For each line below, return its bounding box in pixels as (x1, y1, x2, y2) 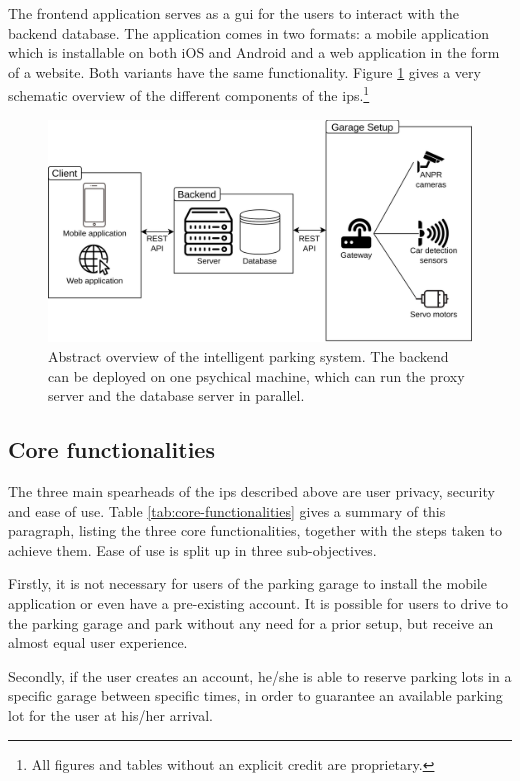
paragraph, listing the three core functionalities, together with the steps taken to (8, 520, 503, 541)
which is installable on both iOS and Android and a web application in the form (8, 42, 500, 63)
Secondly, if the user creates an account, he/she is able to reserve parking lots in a (8, 665, 512, 686)
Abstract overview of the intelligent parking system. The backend (48, 345, 449, 366)
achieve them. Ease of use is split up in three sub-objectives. (8, 539, 377, 560)
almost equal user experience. (8, 632, 188, 653)
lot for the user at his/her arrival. (8, 704, 213, 725)
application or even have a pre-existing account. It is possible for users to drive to (8, 592, 508, 613)
